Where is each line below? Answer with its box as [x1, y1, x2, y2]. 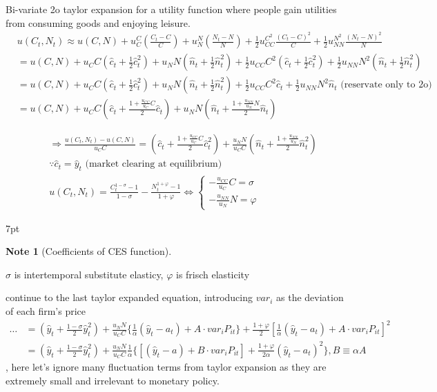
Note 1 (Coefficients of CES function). [6, 244, 172, 258]
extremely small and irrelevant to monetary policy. [6, 373, 220, 387]
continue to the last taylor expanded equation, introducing [6, 290, 253, 305]
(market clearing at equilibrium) [85, 159, 222, 169]
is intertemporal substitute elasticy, [14, 267, 164, 281]
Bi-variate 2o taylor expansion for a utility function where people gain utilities [6, 2, 337, 16]
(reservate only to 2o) [340, 80, 432, 90]
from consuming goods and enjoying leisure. [6, 15, 191, 30]
